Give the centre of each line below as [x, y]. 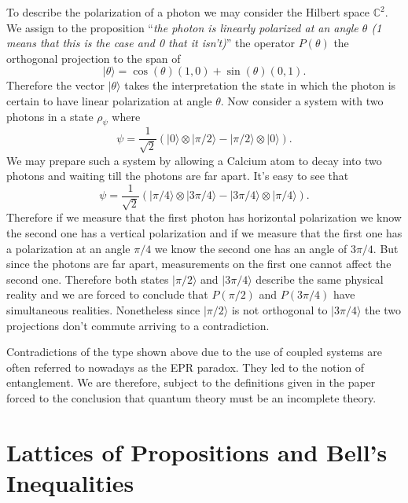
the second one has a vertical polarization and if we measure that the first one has [204, 233]
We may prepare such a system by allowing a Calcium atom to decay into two [194, 160]
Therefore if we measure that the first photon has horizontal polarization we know [204, 217]
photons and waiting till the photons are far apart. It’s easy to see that [178, 176]
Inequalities [70, 482]
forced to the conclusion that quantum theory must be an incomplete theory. [191, 397]
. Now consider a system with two [302, 100]
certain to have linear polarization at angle [109, 100]
